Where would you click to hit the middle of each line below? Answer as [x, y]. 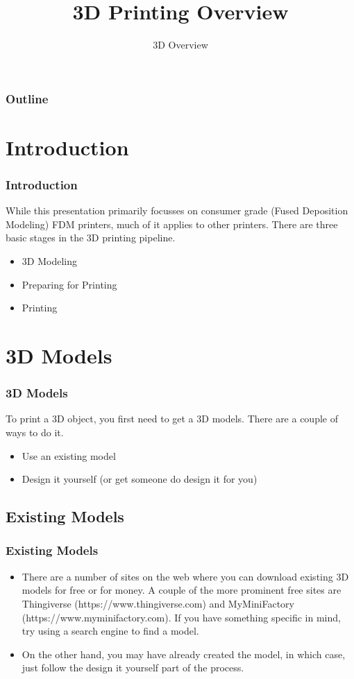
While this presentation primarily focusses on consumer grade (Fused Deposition [177, 210]
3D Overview [180, 45]
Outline [27, 98]
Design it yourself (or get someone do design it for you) [140, 479]
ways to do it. [35, 432]
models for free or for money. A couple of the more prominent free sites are [182, 590]
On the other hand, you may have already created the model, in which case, [184, 654]
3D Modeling [49, 261]
